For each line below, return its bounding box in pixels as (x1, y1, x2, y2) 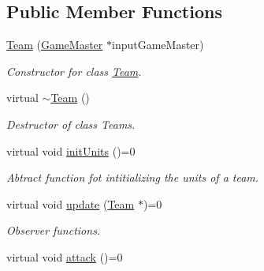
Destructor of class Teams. (6, 115, 136, 132)
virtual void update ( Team (6, 195, 135, 212)
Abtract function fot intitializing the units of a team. (6, 169, 259, 186)
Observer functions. (6, 222, 101, 239)
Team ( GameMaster (6, 36, 103, 53)
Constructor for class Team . (6, 62, 142, 79)
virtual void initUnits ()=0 (6, 142, 136, 159)
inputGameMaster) (111, 36, 204, 53)
